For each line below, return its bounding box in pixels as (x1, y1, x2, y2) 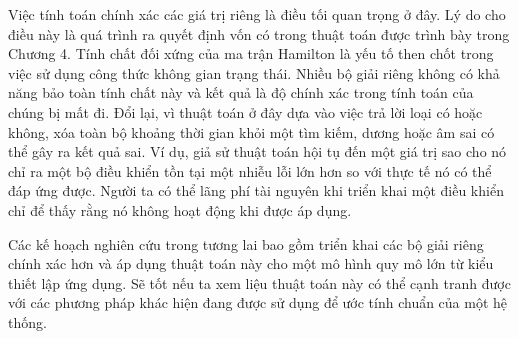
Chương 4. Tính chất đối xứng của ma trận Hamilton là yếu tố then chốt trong (8, 43, 494, 64)
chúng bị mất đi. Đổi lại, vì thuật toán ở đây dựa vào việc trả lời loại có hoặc (8, 101, 483, 122)
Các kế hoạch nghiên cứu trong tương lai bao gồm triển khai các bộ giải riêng (8, 233, 484, 254)
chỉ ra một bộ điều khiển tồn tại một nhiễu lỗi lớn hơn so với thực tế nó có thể (8, 160, 492, 181)
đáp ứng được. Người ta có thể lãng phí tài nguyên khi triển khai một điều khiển (8, 180, 504, 201)
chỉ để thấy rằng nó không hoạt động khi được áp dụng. (8, 199, 352, 220)
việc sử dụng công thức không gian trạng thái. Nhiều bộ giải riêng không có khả (8, 62, 500, 83)
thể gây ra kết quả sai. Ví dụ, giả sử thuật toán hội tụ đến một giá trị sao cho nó (8, 141, 507, 162)
